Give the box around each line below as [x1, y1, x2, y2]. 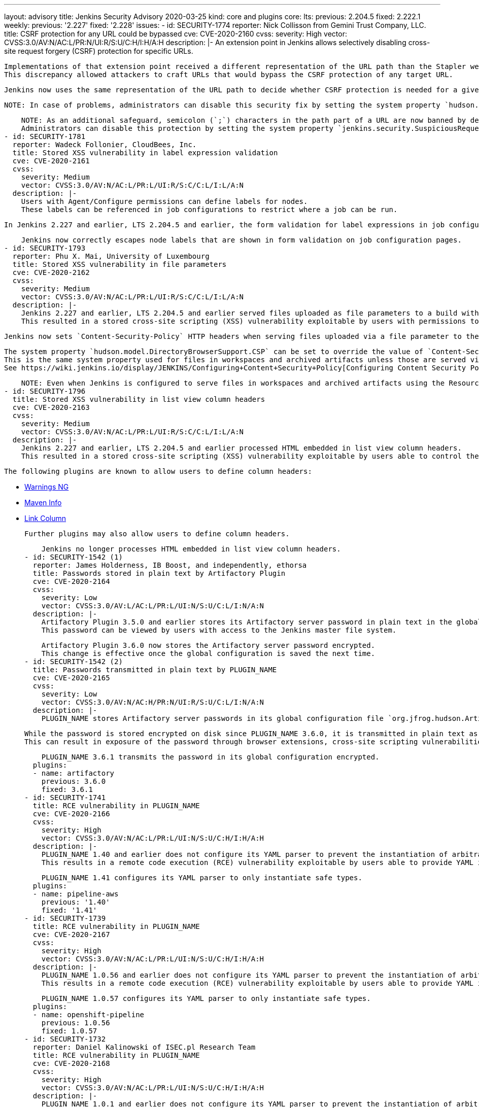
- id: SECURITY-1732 [24, 1035, 106, 1043]
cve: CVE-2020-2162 [12, 268, 90, 276]
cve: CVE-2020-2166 [32, 810, 110, 818]
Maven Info [24, 498, 62, 507]
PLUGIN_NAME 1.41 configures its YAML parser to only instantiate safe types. [41, 874, 362, 882]
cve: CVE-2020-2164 [32, 577, 110, 585]
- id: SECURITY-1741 [24, 793, 106, 802]
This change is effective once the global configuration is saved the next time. [41, 649, 375, 657]
